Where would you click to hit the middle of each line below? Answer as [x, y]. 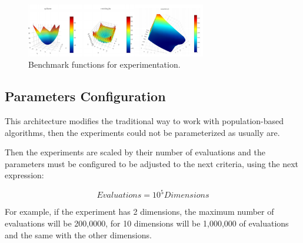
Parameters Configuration [85, 96]
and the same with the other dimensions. [78, 234]
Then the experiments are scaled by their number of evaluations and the [135, 152]
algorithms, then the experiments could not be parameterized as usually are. [142, 132]
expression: [24, 175]
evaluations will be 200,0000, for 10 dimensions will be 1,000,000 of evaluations [147, 223]
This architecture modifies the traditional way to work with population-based [144, 120]
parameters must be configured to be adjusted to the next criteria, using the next [152, 163]
